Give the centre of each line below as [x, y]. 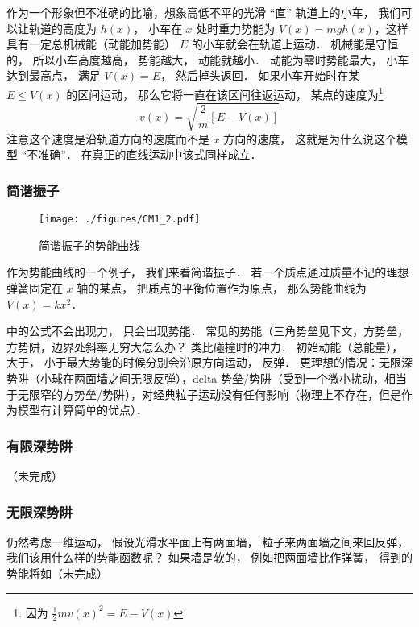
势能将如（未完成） [57, 573]
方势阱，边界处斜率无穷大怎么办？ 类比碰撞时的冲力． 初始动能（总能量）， [205, 346]
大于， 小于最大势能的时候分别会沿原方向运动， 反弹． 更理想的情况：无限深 [209, 362]
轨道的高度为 [62, 28]
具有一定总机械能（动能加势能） [91, 44]
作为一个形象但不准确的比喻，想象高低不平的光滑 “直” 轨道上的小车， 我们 [204, 12]
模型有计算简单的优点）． [82, 410]
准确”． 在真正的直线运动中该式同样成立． [150, 154]
